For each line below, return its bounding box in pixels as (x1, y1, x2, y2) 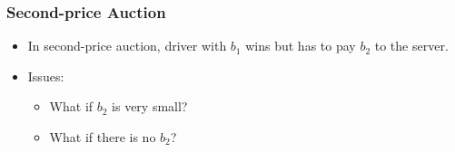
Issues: (27, 66, 64, 85)
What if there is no (49, 128, 156, 146)
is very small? (112, 97, 188, 116)
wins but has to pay (245, 36, 356, 55)
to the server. (374, 36, 449, 55)
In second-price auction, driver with (27, 36, 227, 55)
